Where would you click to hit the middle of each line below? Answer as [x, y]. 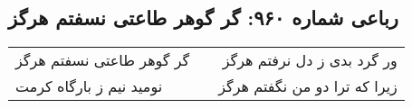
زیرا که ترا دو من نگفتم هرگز [308, 86]
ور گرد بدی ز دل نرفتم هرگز [310, 60]
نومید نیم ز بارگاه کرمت [89, 86]
